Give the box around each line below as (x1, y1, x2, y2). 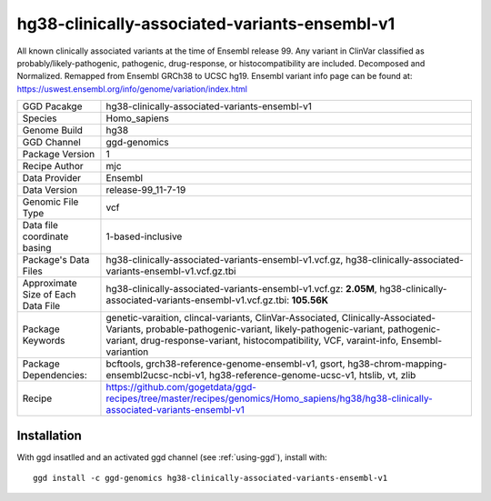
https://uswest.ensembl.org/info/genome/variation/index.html (16, 83, 247, 95)
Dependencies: (22, 369, 88, 382)
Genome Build (22, 124, 84, 136)
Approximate (22, 277, 77, 290)
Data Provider (22, 172, 82, 185)
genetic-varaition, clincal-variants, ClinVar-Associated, (105, 312, 340, 325)
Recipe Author (22, 160, 84, 173)
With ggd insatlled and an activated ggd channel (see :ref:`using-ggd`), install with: (16, 451, 327, 463)
